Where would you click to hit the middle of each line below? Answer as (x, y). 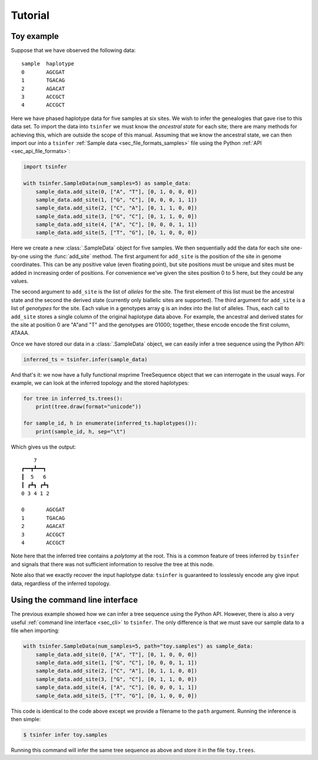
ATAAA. (20, 333)
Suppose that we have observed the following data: (73, 51)
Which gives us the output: (44, 447)
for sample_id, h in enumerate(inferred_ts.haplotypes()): (110, 423)
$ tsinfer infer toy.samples (65, 735)
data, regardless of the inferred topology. (61, 583)
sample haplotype (48, 64)
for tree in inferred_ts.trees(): (73, 399)
